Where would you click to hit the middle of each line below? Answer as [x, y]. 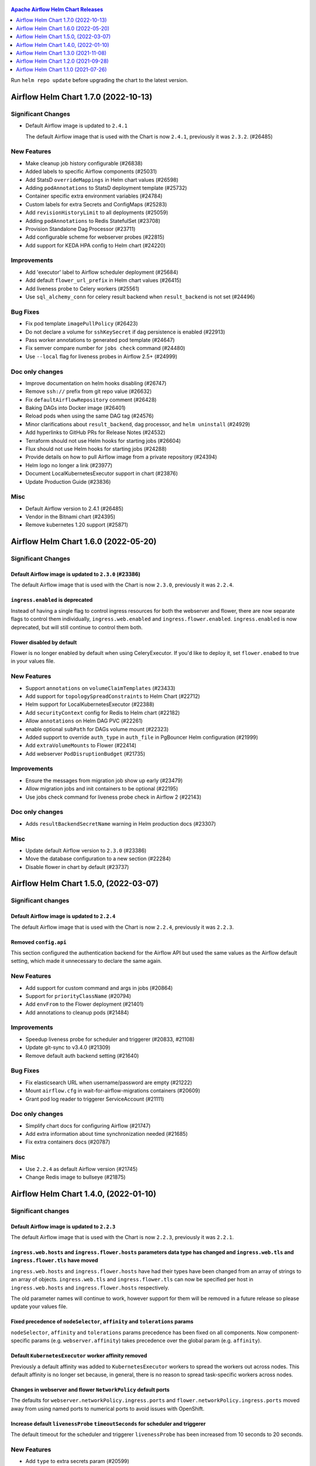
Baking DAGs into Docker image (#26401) [75, 408]
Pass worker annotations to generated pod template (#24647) [100, 340]
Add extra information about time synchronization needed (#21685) [107, 1134]
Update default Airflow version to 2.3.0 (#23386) [86, 850]
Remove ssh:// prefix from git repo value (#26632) [89, 391]
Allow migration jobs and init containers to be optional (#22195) [102, 789]
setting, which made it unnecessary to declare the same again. [86, 961]
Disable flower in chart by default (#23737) [77, 867]
